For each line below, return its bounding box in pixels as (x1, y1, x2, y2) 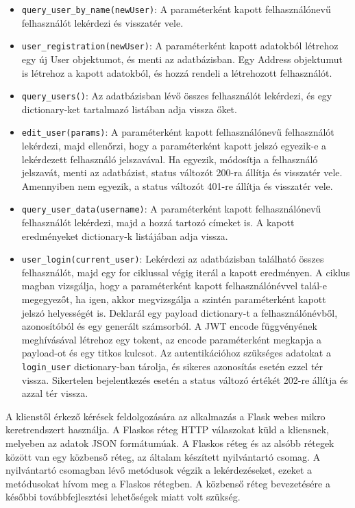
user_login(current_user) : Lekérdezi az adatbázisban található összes (21, 252, 324, 266)
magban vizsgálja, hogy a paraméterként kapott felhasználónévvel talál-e (21, 278, 327, 293)
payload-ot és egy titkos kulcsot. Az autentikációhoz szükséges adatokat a (21, 346, 331, 360)
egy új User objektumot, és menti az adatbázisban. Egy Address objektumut (21, 51, 343, 66)
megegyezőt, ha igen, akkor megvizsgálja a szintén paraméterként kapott (21, 292, 326, 306)
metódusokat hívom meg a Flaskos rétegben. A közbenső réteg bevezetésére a (5, 476, 330, 490)
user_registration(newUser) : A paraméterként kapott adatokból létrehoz (21, 38, 339, 53)
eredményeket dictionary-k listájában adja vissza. (21, 228, 228, 243)
